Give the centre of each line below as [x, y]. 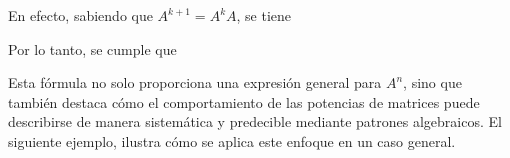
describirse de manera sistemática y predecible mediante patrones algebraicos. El [255, 121]
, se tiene [264, 15]
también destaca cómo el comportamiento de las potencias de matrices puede [244, 101]
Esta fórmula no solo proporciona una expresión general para [195, 82]
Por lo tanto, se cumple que [92, 48]
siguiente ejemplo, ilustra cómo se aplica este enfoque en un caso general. [232, 140]
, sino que [432, 82]
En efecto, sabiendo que [80, 15]
